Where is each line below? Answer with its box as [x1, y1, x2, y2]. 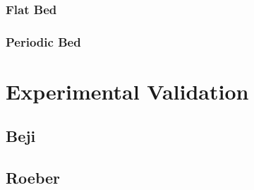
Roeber [6, 167, 61, 189]
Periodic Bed [6, 32, 81, 50]
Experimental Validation [6, 76, 249, 105]
